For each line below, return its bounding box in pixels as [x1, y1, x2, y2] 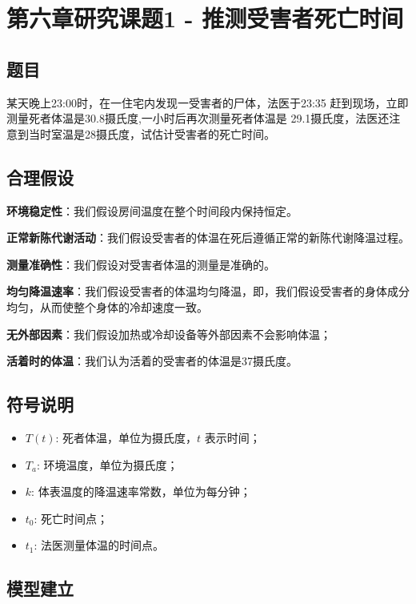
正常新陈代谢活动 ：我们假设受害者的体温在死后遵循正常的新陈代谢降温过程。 [6, 229, 410, 246]
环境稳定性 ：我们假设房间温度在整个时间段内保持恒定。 [6, 202, 298, 219]
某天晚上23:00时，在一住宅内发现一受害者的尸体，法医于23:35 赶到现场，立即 [6, 94, 409, 111]
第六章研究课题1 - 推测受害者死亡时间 [6, 2, 404, 34]
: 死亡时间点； [34, 509, 109, 526]
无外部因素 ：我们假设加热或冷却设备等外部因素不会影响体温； [6, 325, 331, 342]
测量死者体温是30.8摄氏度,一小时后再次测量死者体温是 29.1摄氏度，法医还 [6, 110, 390, 127]
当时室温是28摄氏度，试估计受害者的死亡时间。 [28, 125, 275, 142]
